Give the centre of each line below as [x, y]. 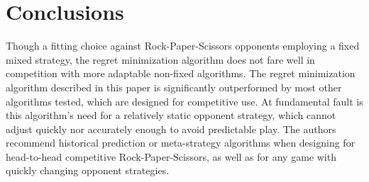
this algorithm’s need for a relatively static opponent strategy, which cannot [171, 115]
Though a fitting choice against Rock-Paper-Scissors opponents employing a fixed [183, 46]
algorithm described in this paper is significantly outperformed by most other [174, 87]
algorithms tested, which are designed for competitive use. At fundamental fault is [184, 101]
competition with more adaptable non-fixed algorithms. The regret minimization [181, 73]
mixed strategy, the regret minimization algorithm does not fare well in [160, 59]
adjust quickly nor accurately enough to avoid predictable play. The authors [171, 129]
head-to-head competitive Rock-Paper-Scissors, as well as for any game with [171, 156]
